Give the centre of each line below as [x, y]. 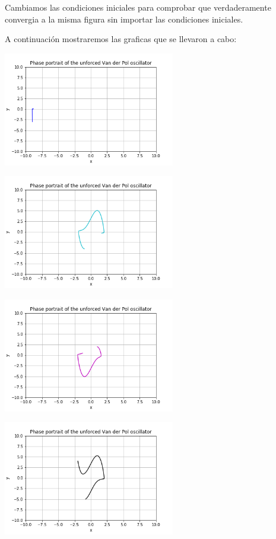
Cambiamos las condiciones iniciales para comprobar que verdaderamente [138, 7]
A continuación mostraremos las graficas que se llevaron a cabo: [121, 39]
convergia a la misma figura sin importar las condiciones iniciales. [124, 19]
